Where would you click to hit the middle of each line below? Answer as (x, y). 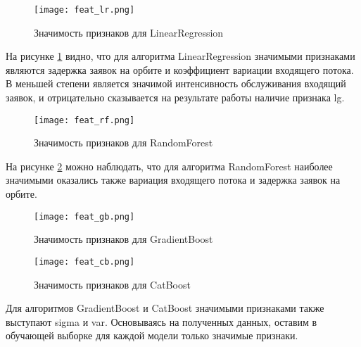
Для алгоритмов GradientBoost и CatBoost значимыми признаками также (165, 308)
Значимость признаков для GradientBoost (123, 239)
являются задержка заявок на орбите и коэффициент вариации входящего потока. (180, 69)
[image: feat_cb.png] (84, 261)
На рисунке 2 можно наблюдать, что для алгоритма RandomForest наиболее (169, 166)
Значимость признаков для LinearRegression (129, 32)
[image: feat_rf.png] (84, 120)
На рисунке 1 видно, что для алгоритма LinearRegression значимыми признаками (180, 56)
